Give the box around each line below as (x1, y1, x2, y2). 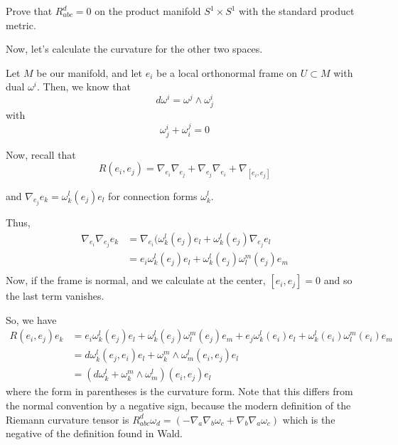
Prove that (6, 4, 53, 18)
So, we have (6, 312, 57, 327)
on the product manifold (95, 4, 201, 18)
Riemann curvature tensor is (6, 412, 129, 426)
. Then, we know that (37, 79, 131, 94)
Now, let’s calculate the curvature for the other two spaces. (6, 41, 263, 56)
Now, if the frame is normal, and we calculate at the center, (6, 273, 266, 288)
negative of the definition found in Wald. (6, 426, 183, 441)
